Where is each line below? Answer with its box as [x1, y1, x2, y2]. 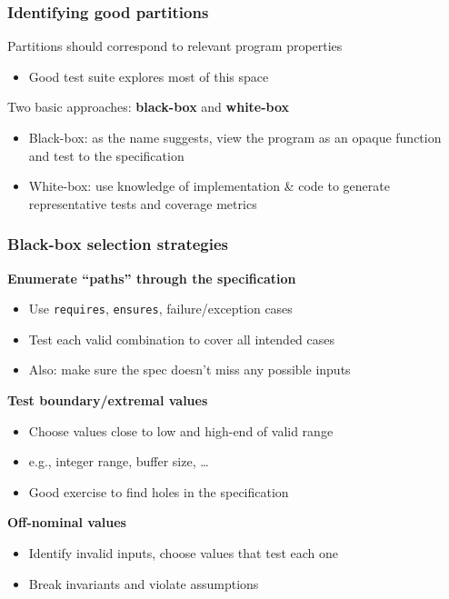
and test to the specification [28, 145, 185, 165]
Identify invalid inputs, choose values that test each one [28, 544, 338, 562]
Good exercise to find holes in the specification [28, 482, 289, 501]
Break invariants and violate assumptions [28, 574, 259, 593]
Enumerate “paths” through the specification [7, 268, 296, 287]
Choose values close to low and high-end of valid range [28, 421, 334, 440]
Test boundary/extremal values [7, 391, 208, 410]
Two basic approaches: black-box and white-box [7, 97, 290, 116]
